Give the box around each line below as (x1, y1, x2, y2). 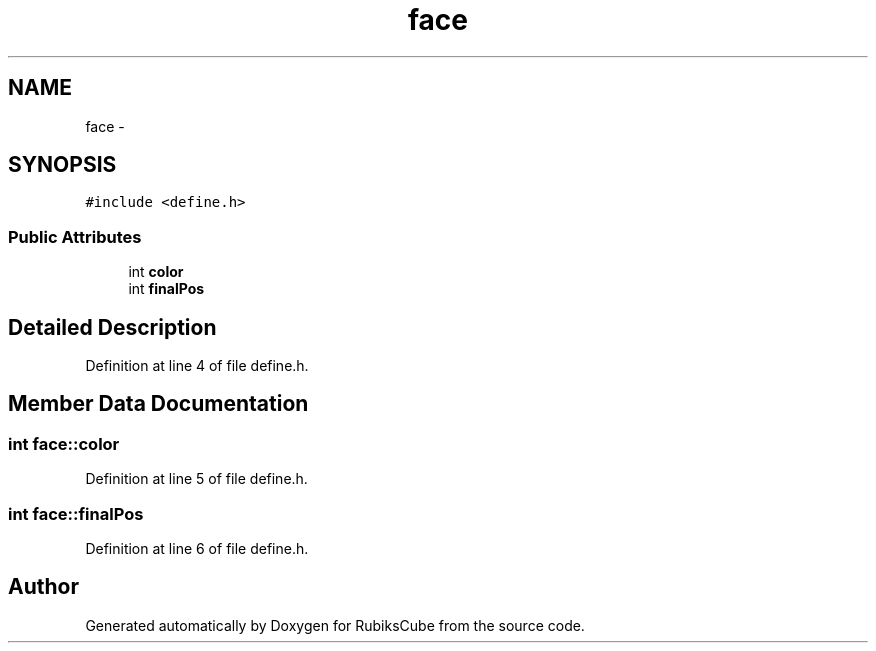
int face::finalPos (8, 503, 144, 524)
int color (128, 263, 184, 281)
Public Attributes (8, 226, 142, 247)
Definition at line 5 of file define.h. (85, 470, 308, 488)
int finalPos (128, 280, 205, 298)
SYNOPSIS (8, 152, 117, 178)
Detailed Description (8, 314, 217, 340)
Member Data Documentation (8, 391, 309, 417)
